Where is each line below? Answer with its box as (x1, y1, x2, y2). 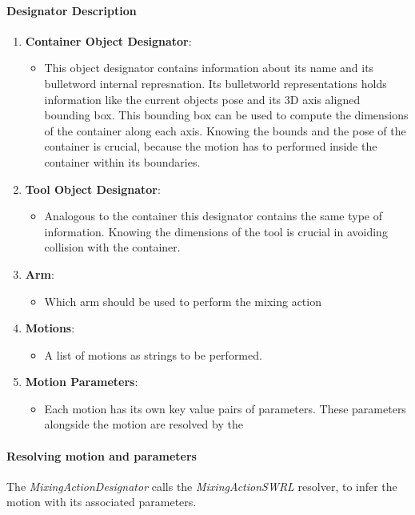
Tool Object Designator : (25, 180, 161, 197)
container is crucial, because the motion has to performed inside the (44, 138, 377, 155)
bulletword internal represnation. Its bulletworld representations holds (44, 74, 387, 91)
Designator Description (6, 2, 137, 18)
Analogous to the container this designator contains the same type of (44, 207, 382, 224)
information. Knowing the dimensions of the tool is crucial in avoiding (44, 223, 388, 239)
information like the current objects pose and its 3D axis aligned (44, 91, 361, 107)
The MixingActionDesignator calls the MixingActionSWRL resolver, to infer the (6, 477, 397, 494)
